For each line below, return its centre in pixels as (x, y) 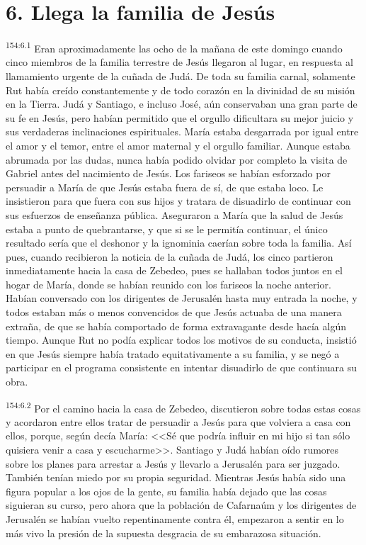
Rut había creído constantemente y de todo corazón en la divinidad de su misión (181, 90)
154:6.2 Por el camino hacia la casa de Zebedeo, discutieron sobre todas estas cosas (183, 407)
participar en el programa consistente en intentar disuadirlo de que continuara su (182, 367)
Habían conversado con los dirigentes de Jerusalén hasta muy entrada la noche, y (182, 298)
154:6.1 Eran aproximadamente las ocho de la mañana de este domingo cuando (174, 47)
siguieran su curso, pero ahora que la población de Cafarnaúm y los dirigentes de (181, 505)
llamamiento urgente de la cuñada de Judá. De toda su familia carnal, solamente (181, 75)
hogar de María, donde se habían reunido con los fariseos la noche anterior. (168, 284)
